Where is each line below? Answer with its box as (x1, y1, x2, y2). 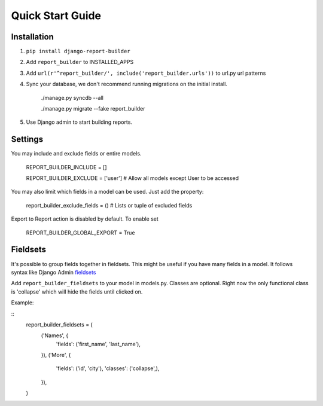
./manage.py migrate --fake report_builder (41, 105, 146, 112)
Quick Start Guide (11, 9, 102, 22)
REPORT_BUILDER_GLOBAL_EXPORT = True (26, 229, 135, 236)
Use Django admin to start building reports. (26, 118, 133, 126)
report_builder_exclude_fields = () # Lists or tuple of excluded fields (26, 202, 193, 209)
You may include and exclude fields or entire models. (11, 150, 142, 157)
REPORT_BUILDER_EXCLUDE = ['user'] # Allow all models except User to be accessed (26, 175, 239, 182)
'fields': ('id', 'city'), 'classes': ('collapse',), (56, 365, 160, 372)
